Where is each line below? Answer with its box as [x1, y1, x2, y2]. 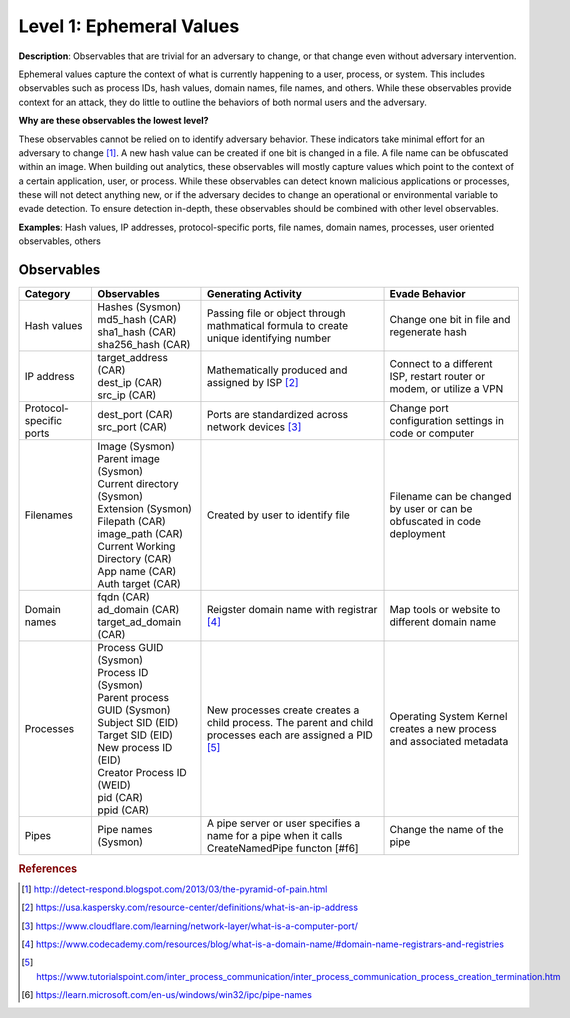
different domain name [389, 615, 497, 629]
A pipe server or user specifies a [206, 816, 361, 830]
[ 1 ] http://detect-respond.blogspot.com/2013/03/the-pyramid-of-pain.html [21, 883, 328, 895]
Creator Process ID [97, 766, 187, 780]
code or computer [389, 426, 475, 440]
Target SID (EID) [97, 728, 174, 742]
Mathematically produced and [206, 363, 348, 377]
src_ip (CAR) [97, 388, 157, 402]
